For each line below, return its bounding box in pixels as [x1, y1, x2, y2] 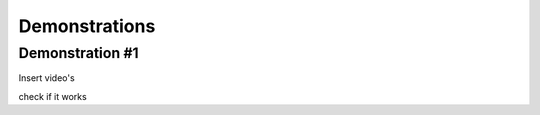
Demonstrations [18, 15, 156, 37]
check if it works [18, 90, 87, 102]
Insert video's [18, 72, 75, 84]
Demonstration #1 [18, 44, 139, 62]
